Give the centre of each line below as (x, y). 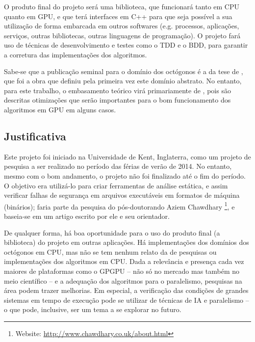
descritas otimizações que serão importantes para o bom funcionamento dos (117, 100)
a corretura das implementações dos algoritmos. (76, 54)
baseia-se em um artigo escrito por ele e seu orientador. (87, 216)
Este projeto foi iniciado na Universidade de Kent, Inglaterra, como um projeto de (127, 156)
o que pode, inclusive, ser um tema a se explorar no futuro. (93, 309)
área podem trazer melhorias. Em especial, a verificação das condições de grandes (126, 290)
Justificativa (35, 136)
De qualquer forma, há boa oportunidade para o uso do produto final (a (112, 232)
